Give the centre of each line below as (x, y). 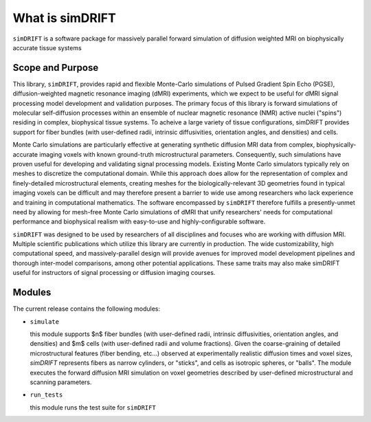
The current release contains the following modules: (87, 309)
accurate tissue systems (47, 47)
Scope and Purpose (56, 68)
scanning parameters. (61, 382)
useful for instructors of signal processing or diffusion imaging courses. (114, 273)
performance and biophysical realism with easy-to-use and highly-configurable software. (139, 222)
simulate (45, 322)
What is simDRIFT (64, 18)
